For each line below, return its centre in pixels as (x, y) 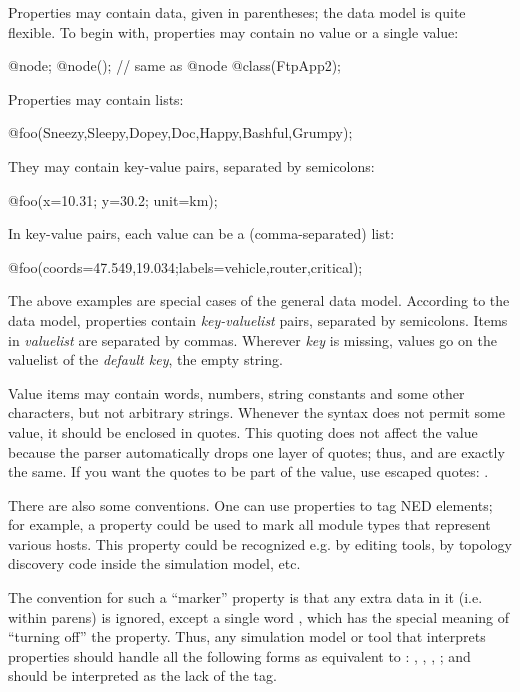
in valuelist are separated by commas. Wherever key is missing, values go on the (252, 339)
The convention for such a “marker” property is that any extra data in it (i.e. (245, 597)
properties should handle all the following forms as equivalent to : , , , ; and (239, 655)
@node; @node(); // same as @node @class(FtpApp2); (175, 65)
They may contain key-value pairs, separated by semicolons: (191, 165)
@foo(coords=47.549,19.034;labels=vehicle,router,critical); (185, 266)
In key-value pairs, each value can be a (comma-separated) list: (201, 233)
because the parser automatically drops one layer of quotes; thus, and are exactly (256, 451)
